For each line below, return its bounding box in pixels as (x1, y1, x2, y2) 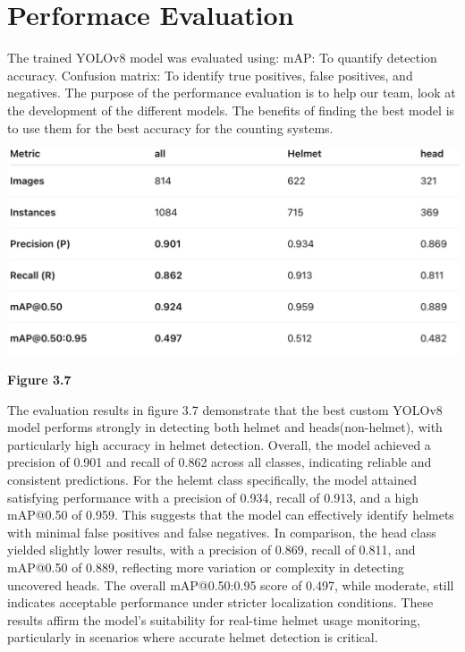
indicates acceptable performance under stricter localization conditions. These (7, 593, 434, 612)
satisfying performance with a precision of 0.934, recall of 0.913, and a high (7, 487, 419, 506)
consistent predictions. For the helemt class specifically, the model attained (7, 470, 418, 489)
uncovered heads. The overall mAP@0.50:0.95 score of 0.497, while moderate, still (7, 575, 454, 594)
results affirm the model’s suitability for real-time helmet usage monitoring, (7, 610, 420, 629)
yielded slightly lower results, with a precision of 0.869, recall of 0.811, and (7, 540, 416, 559)
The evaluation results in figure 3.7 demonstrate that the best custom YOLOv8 (7, 400, 443, 419)
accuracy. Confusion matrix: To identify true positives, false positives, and (7, 65, 413, 84)
